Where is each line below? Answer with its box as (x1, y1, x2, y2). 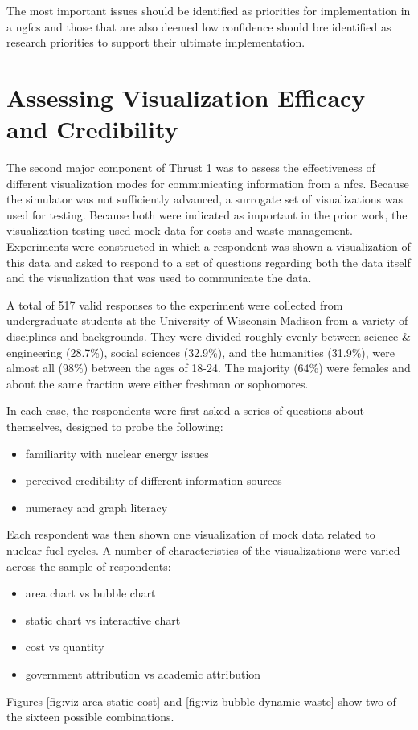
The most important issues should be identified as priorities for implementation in (6, 2, 411, 18)
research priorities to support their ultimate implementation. (6, 34, 305, 51)
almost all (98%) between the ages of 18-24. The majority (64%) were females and (6, 359, 411, 376)
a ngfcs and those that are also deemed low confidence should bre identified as (6, 18, 391, 35)
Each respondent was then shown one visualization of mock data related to (6, 526, 375, 543)
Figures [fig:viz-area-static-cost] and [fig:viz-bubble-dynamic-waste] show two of (6, 692, 396, 709)
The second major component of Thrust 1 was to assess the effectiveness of (6, 159, 375, 176)
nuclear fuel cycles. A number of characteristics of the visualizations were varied (6, 541, 400, 558)
